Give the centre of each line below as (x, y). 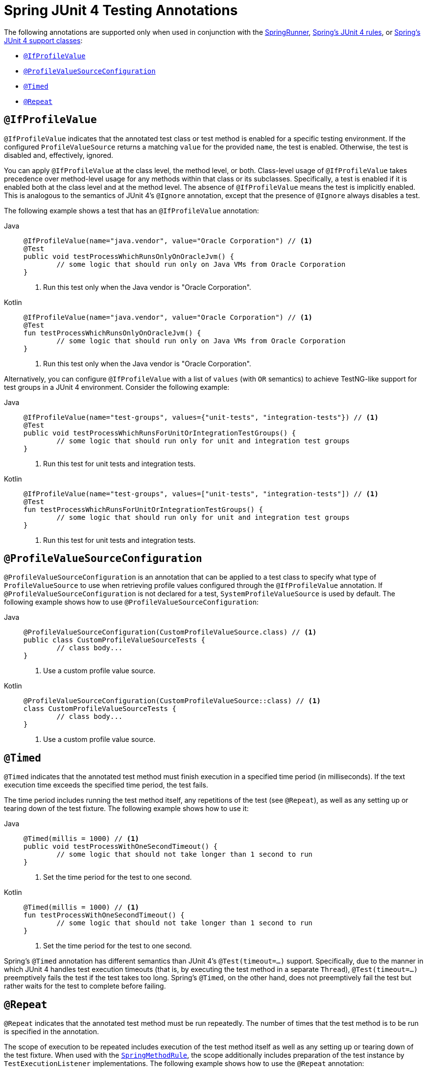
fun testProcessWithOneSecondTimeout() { (104, 915)
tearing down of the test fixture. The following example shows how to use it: (126, 809)
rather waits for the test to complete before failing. (85, 986)
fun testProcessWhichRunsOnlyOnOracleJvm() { (112, 333)
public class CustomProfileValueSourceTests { (114, 640)
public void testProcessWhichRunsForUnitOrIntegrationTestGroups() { (160, 433)
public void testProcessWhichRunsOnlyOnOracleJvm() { (129, 256)
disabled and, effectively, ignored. (59, 155)
